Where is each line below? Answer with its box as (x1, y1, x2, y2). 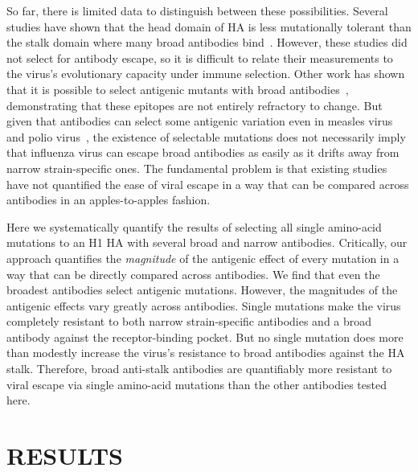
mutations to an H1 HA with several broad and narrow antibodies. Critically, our (6, 234, 408, 251)
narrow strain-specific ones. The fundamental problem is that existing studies (6, 159, 387, 176)
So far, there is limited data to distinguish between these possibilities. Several (6, 2, 388, 18)
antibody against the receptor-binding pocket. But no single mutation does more (6, 328, 404, 345)
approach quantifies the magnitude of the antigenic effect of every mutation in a (6, 249, 400, 266)
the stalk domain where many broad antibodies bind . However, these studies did (6, 34, 408, 51)
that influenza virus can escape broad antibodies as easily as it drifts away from (6, 144, 400, 161)
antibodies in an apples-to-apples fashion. (6, 191, 211, 208)
